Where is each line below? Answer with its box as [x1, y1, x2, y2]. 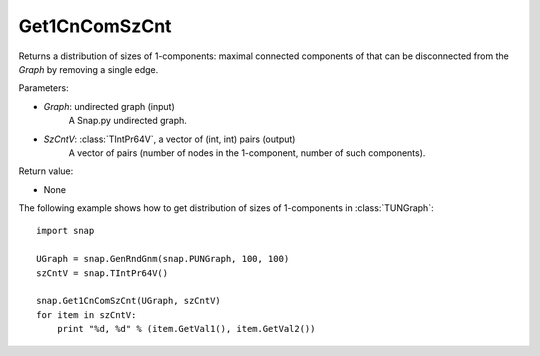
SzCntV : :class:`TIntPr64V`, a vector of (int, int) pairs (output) [43, 133, 296, 145]
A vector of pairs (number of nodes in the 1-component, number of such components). [68, 146, 426, 159]
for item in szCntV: [36, 309, 137, 320]
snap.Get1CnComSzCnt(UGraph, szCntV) [36, 295, 222, 307]
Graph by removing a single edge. [18, 63, 159, 75]
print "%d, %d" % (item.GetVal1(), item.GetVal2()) [56, 323, 316, 335]
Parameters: [18, 82, 69, 94]
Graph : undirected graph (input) [43, 100, 175, 112]
